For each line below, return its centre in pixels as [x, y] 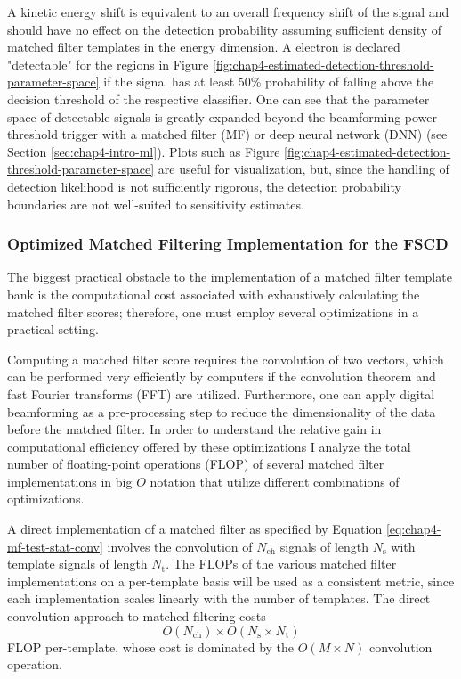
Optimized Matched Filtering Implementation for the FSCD [228, 244]
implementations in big [70, 481]
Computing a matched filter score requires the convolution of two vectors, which [226, 359]
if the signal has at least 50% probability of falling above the [269, 82]
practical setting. [53, 329]
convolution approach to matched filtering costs [137, 616]
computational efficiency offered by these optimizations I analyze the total [209, 446]
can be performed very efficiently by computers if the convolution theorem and [222, 376]
